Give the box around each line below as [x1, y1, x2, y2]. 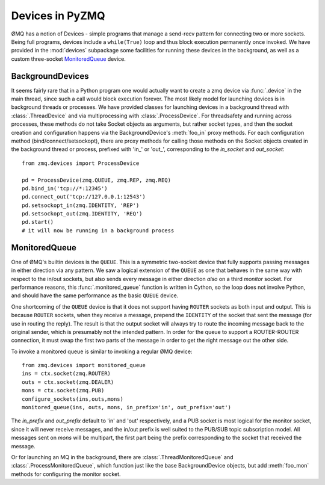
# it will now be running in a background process [22, 227, 175, 234]
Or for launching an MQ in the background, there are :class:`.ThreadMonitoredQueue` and [11, 453, 234, 460]
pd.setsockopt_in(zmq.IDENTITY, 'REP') [22, 202, 140, 209]
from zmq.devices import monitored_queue [22, 362, 146, 369]
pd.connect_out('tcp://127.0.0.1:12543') [22, 193, 146, 200]
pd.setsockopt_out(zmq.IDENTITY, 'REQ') [22, 211, 143, 217]
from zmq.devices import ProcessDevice [22, 159, 140, 167]
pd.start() [22, 218, 54, 226]
